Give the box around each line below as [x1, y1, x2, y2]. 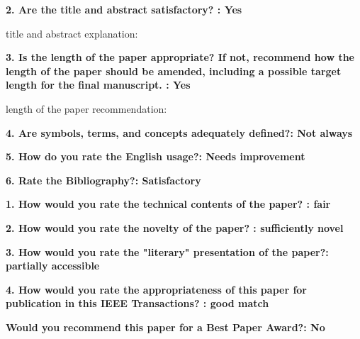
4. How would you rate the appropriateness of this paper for [6, 282, 308, 296]
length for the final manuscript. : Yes [6, 77, 191, 92]
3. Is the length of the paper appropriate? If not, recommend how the [6, 50, 355, 65]
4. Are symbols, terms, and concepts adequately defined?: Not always [6, 125, 353, 140]
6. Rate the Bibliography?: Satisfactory [6, 172, 201, 187]
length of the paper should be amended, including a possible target [6, 63, 342, 78]
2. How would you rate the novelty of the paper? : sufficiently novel [6, 220, 344, 235]
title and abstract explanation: [6, 26, 138, 40]
